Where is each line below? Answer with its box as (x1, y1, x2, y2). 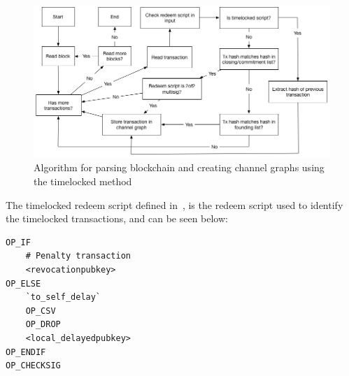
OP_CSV (25, 305, 56, 316)
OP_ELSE (6, 278, 41, 289)
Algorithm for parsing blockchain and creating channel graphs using (34, 160, 325, 175)
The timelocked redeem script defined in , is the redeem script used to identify (6, 197, 343, 212)
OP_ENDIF (6, 347, 46, 357)
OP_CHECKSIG (6, 361, 61, 371)
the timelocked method (34, 174, 132, 188)
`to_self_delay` (25, 292, 101, 303)
